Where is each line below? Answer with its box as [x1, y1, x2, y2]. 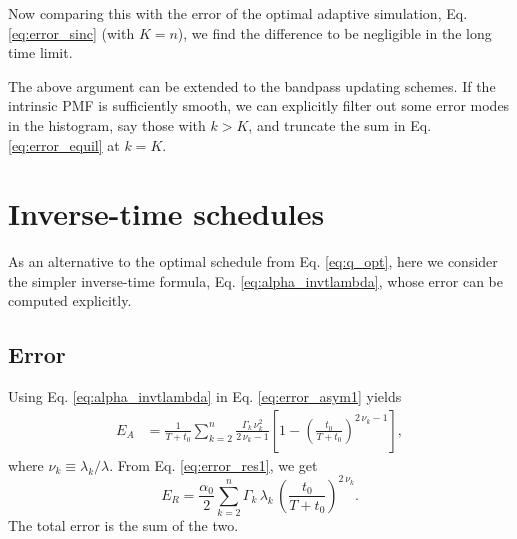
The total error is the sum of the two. [8, 515, 239, 536]
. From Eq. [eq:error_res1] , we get [109, 454, 318, 475]
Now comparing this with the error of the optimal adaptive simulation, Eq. [8, 3, 468, 23]
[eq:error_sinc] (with [8, 22, 135, 43]
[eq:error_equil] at [8, 134, 120, 155]
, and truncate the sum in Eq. [248, 114, 432, 135]
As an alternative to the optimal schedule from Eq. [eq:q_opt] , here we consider [8, 251, 498, 272]
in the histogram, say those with [8, 114, 206, 135]
